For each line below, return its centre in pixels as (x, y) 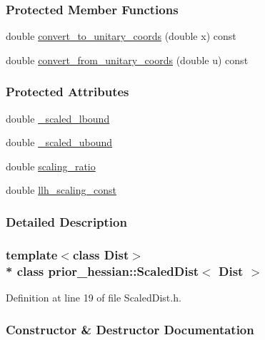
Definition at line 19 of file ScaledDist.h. (94, 297)
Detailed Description (66, 221)
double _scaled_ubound (59, 142)
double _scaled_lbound (58, 118)
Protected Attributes (67, 92)
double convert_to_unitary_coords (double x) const (121, 36)
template (32, 254)
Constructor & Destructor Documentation (130, 329)
